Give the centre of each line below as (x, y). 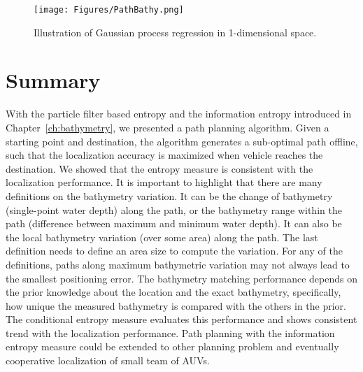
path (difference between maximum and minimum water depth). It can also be (174, 223)
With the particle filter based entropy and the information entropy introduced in (179, 114)
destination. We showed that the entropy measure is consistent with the (159, 168)
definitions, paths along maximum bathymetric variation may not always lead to (178, 264)
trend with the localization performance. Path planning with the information (170, 332)
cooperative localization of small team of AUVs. (108, 360)
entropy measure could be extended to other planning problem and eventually (172, 346)
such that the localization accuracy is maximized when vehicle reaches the (164, 155)
